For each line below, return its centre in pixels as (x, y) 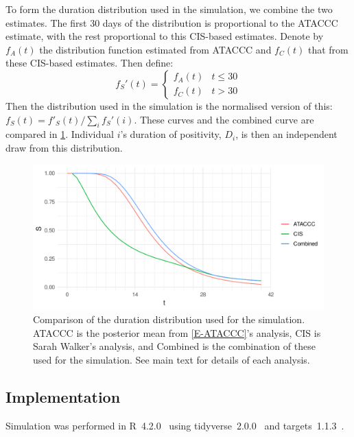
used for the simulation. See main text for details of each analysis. (172, 359)
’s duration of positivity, (171, 134)
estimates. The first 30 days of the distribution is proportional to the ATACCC (172, 22)
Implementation (63, 396)
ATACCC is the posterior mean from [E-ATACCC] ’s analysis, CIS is (177, 332)
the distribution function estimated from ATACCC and (155, 49)
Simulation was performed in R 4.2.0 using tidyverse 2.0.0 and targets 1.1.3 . (175, 425)
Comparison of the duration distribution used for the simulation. (169, 319)
